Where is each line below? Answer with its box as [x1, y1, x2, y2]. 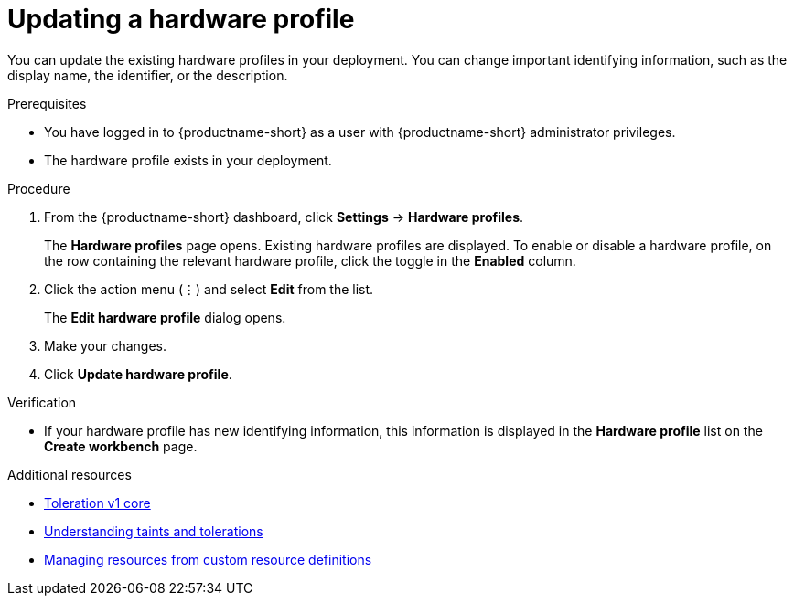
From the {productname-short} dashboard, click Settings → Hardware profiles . [44, 208, 524, 225]
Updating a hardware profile [7, 4, 355, 35]
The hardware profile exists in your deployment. [44, 152, 332, 168]
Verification [7, 394, 77, 410]
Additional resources [7, 466, 132, 482]
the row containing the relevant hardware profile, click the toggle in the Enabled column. [44, 252, 576, 269]
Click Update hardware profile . [44, 365, 232, 382]
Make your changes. [44, 337, 167, 354]
